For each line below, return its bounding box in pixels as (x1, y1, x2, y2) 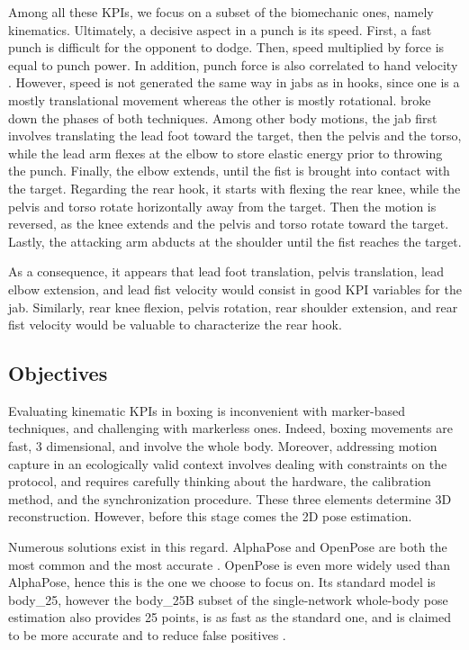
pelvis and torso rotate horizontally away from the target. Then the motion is (8, 196, 437, 215)
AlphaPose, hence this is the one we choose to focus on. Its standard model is (8, 573, 436, 591)
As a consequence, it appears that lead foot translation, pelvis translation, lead (8, 262, 444, 281)
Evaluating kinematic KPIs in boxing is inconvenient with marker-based (8, 401, 405, 420)
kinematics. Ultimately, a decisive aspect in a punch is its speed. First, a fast (8, 20, 432, 39)
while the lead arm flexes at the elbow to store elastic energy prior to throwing (8, 143, 443, 162)
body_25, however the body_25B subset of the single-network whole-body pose (8, 590, 448, 609)
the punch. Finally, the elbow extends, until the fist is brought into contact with (8, 161, 450, 180)
